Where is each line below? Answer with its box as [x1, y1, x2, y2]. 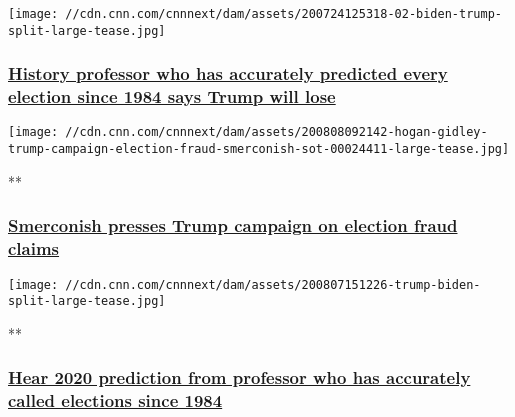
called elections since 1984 [8, 388, 223, 413]
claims [8, 236, 60, 261]
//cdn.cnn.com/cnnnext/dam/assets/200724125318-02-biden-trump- [65, 7, 502, 21]
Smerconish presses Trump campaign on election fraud [8, 213, 458, 238]
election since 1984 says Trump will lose [8, 84, 336, 109]
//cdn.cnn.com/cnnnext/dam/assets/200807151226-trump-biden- [65, 277, 481, 292]
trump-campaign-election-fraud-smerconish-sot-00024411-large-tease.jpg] [8, 142, 510, 157]
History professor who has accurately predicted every [8, 61, 448, 86]
